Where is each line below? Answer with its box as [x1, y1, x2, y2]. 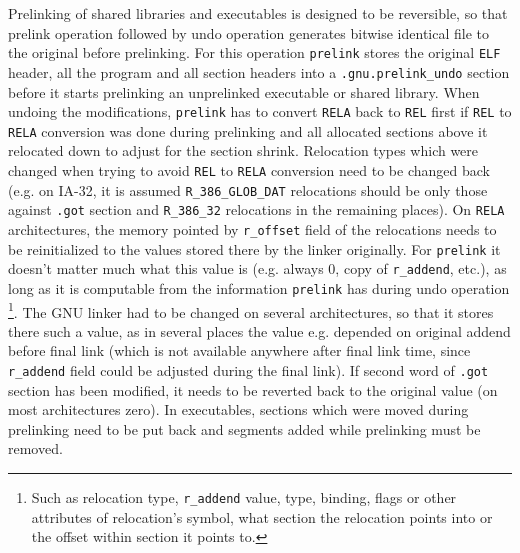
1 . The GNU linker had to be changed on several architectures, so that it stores [8, 298, 494, 322]
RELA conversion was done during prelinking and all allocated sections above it [8, 120, 488, 141]
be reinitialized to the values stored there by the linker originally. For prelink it [8, 238, 501, 259]
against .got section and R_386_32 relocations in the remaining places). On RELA [8, 199, 505, 220]
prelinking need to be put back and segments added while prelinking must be [8, 418, 481, 439]
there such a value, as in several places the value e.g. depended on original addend [8, 320, 511, 341]
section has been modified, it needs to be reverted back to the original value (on [8, 379, 498, 400]
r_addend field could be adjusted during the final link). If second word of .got [8, 360, 489, 381]
